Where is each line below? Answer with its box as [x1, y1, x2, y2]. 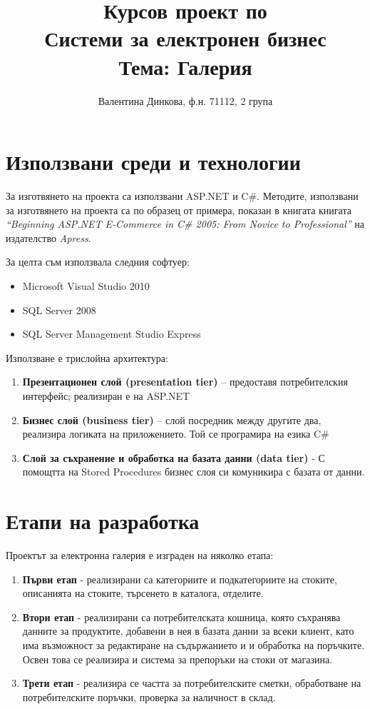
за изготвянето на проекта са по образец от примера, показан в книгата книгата [6, 202, 351, 217]
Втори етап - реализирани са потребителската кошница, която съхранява [22, 609, 341, 624]
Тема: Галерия [118, 51, 252, 81]
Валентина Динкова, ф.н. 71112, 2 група [98, 93, 273, 108]
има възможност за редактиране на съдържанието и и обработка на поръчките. [22, 638, 365, 653]
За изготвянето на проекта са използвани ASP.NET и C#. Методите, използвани [6, 188, 359, 203]
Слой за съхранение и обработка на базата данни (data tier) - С [22, 450, 325, 465]
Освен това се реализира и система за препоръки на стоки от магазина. [22, 651, 333, 666]
